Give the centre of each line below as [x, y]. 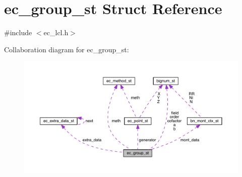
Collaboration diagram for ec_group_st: [67, 49]
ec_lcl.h [56, 32]
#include [18, 32]
